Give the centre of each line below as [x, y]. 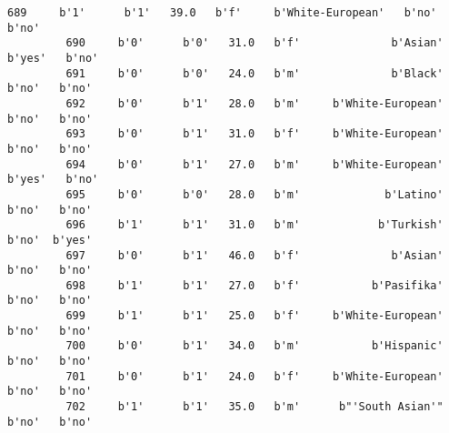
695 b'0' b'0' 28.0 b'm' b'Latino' [254, 194]
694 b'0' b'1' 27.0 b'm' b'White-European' [254, 164]
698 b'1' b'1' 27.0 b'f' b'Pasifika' [254, 285]
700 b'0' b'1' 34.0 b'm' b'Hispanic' [254, 346]
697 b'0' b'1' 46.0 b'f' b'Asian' [254, 255]
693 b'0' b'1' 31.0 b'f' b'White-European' [254, 134]
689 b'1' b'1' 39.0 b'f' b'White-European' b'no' [222, 13]
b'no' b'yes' [50, 240]
